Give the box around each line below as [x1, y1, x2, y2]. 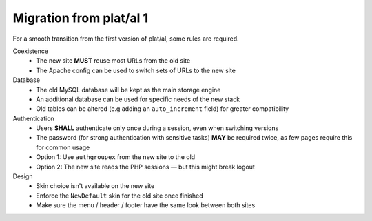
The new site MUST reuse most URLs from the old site [36, 56, 191, 65]
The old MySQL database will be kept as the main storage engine [36, 85, 221, 94]
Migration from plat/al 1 [12, 10, 149, 25]
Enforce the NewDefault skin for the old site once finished [36, 191, 203, 200]
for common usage [36, 143, 90, 151]
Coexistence [12, 47, 48, 55]
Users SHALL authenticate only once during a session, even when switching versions [36, 124, 279, 132]
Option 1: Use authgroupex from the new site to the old [36, 153, 196, 161]
